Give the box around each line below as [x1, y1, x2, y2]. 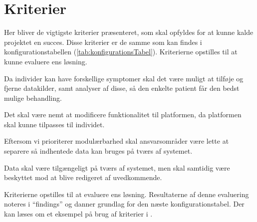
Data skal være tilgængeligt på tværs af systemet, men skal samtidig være [4, 162, 230, 173]
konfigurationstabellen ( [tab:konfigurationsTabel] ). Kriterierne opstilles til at [4, 46, 238, 57]
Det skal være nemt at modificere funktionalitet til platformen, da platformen [4, 109, 242, 120]
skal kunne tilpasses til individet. [4, 119, 105, 129]
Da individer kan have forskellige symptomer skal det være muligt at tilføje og [4, 73, 244, 83]
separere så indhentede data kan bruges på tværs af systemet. [4, 146, 193, 156]
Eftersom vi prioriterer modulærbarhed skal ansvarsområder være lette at [4, 136, 229, 146]
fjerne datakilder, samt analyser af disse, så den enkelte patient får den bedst [4, 83, 240, 93]
